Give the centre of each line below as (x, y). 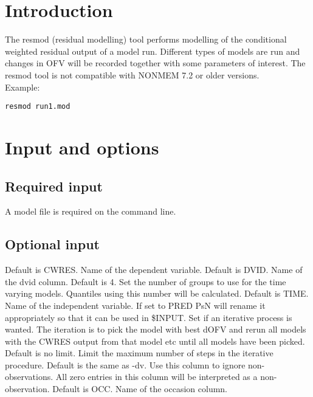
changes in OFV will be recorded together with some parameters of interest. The (155, 63)
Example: (22, 87)
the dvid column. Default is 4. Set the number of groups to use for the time (146, 281)
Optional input (52, 244)
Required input (54, 186)
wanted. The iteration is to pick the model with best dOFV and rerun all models (156, 329)
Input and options (82, 147)
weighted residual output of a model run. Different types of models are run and (153, 51)
